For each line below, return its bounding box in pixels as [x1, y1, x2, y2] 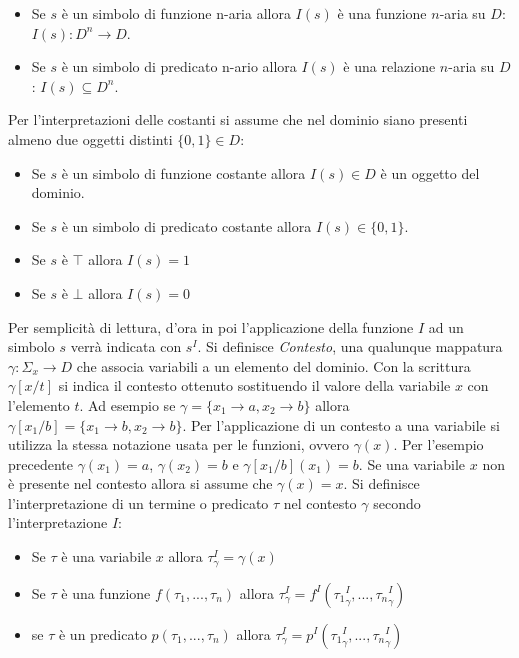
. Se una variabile [358, 453, 466, 474]
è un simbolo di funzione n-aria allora [61, 3, 291, 23]
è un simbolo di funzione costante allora [61, 162, 306, 183]
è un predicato [58, 623, 147, 644]
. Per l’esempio [393, 434, 484, 455]
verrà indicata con [70, 336, 182, 357]
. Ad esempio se [79, 394, 176, 415]
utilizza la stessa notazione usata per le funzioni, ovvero [8, 434, 350, 455]
